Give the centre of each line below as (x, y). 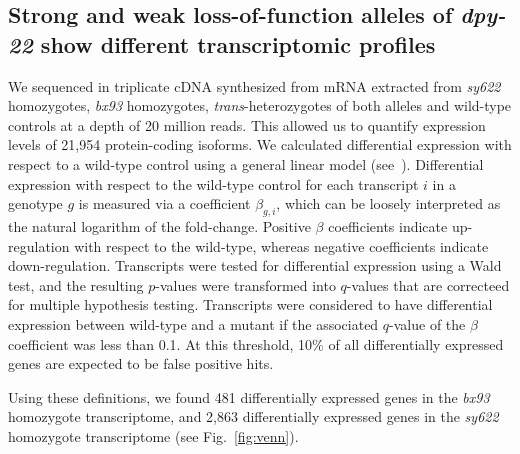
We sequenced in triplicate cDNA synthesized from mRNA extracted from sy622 (254, 85)
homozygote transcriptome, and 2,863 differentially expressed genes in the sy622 (253, 416)
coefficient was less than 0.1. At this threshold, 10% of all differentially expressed (256, 343)
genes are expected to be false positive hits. (141, 363)
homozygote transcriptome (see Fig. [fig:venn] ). (153, 435)
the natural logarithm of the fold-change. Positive (159, 225)
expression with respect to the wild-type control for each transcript (213, 183)
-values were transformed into (245, 284)
